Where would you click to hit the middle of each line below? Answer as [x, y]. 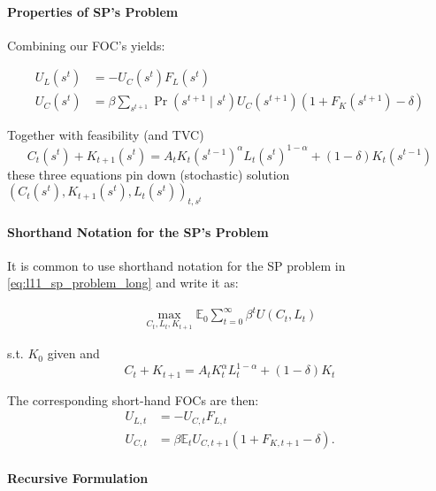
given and [73, 353]
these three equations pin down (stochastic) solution [149, 174]
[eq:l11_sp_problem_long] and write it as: [123, 283]
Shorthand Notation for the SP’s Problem [138, 231]
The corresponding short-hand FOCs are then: [133, 399]
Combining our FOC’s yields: [86, 45]
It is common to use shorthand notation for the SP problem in [176, 265]
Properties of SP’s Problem [93, 11]
